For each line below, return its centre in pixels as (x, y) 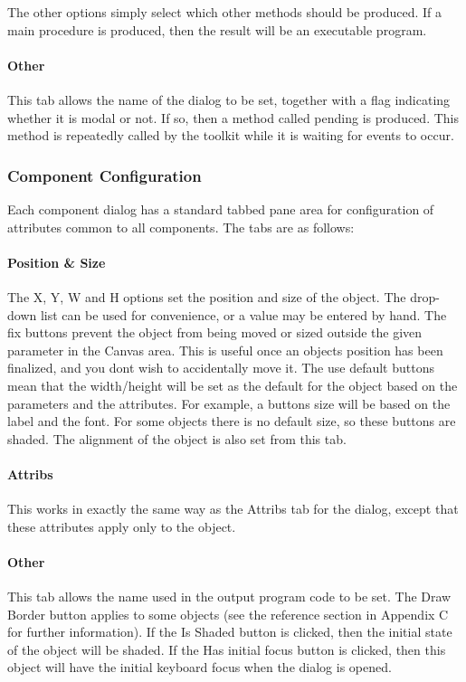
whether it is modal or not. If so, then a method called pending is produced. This (233, 117)
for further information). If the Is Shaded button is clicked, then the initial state (230, 632)
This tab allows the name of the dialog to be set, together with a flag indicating (229, 99)
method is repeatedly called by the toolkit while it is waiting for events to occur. (231, 135)
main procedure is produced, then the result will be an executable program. (217, 29)
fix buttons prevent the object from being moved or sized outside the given (215, 332)
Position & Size (57, 262)
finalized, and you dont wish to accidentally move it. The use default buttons (221, 368)
